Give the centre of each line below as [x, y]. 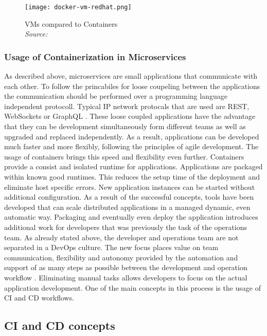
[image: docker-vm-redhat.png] [78, 7]
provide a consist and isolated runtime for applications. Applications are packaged [133, 166]
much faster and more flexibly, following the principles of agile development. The [131, 146]
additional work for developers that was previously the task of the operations [126, 227]
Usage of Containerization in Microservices [95, 56]
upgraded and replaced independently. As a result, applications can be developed [132, 136]
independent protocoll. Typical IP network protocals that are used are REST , [127, 106]
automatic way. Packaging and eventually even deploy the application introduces [131, 217]
